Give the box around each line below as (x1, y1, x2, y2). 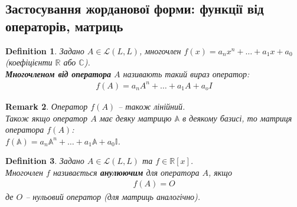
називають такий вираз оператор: (123, 67, 250, 80)
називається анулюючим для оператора (53, 166, 200, 178)
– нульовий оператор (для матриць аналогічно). (25, 190, 201, 202)
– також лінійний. (118, 100, 185, 112)
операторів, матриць (5, 17, 123, 35)
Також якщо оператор (5, 111, 88, 124)
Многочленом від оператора (5, 67, 111, 80)
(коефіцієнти (5, 56, 53, 68)
